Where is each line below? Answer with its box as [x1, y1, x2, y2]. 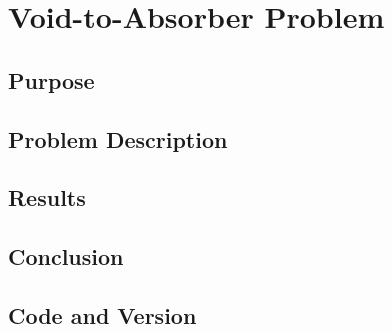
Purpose [8, 64, 95, 95]
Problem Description [8, 123, 228, 154]
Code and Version [8, 299, 197, 330]
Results [8, 182, 86, 213]
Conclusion [8, 241, 124, 272]
